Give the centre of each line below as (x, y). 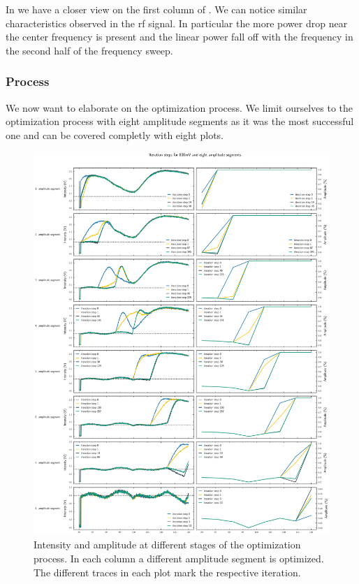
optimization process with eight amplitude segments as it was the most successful (180, 121)
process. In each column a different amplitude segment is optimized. (179, 558)
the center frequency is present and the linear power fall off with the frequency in (179, 37)
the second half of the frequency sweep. (89, 50)
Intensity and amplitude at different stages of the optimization (167, 545)
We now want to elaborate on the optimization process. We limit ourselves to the (179, 107)
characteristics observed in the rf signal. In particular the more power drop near (177, 23)
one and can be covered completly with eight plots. (115, 134)
